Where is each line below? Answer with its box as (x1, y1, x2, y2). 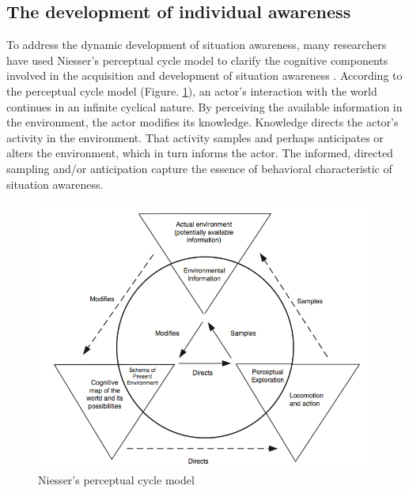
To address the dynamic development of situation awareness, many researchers (6, 36, 387, 53)
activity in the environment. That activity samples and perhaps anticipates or (6, 129, 384, 145)
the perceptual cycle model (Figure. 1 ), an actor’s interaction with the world (6, 82, 377, 99)
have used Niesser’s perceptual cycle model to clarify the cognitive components (6, 51, 388, 68)
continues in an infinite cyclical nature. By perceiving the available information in (6, 98, 403, 115)
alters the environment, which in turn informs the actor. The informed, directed (6, 145, 393, 161)
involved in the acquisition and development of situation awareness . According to (6, 67, 403, 84)
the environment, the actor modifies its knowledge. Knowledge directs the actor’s (6, 114, 399, 130)
